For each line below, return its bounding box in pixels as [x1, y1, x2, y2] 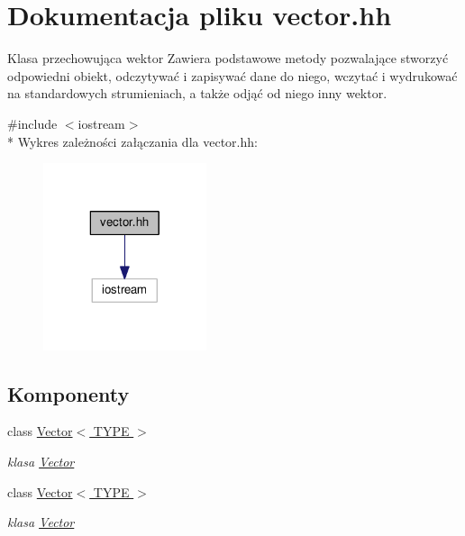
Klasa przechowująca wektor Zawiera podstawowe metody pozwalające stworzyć [7, 49, 449, 68]
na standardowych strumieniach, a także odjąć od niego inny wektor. [7, 84, 387, 103]
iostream [77, 114, 125, 132]
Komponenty [7, 379, 130, 407]
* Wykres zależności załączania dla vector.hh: [7, 132, 258, 150]
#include [7, 114, 58, 132]
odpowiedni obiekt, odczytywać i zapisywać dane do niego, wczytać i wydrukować [7, 66, 458, 85]
